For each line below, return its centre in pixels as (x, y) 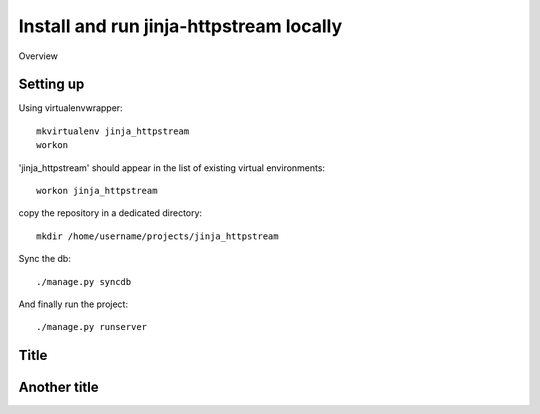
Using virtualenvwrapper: (71, 108)
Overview (38, 56)
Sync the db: (45, 259)
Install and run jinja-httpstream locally (180, 26)
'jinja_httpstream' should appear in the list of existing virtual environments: (171, 167)
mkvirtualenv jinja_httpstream (113, 131)
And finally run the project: (73, 304)
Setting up (51, 84)
